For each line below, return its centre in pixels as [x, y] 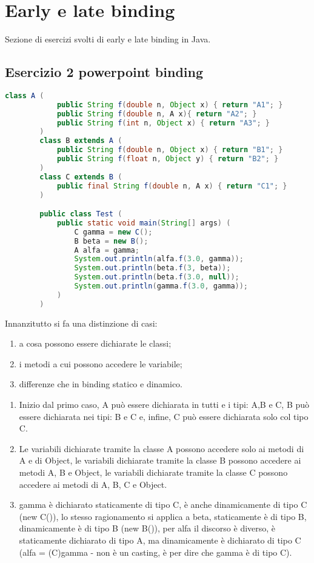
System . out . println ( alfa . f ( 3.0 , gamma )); [159, 259]
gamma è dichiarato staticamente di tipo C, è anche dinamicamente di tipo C [163, 505]
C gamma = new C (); [113, 232]
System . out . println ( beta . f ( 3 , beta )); [152, 268]
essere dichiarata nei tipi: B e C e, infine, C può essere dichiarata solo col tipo [164, 416]
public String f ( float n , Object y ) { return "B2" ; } [168, 159]
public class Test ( [81, 214]
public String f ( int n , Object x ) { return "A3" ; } [163, 123]
